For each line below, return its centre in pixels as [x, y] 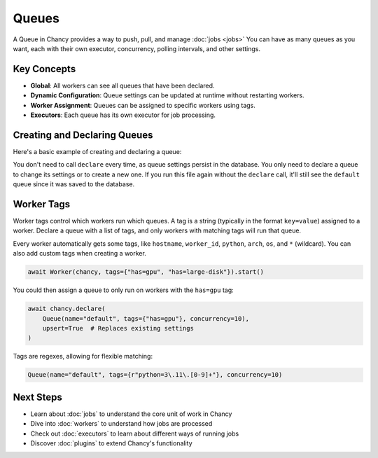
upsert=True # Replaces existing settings [118, 328]
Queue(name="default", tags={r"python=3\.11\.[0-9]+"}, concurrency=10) [155, 375]
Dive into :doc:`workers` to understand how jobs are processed [121, 424]
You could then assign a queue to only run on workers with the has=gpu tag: [123, 290]
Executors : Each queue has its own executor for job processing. [123, 115]
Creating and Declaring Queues [83, 135]
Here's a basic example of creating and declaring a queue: [97, 151]
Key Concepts [44, 69]
